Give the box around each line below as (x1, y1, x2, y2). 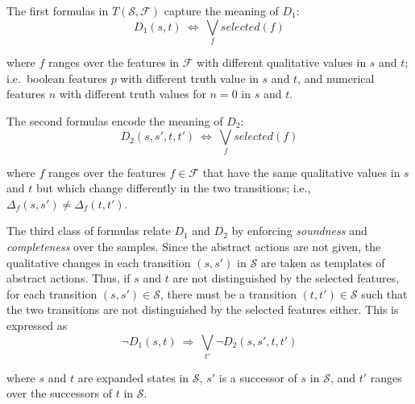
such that (361, 285, 408, 302)
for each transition (6, 285, 98, 302)
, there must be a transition (160, 285, 297, 302)
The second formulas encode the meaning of (6, 112, 223, 129)
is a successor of (218, 369, 297, 385)
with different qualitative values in (197, 53, 367, 70)
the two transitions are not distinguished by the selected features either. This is (6, 301, 399, 318)
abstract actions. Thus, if (6, 270, 131, 287)
